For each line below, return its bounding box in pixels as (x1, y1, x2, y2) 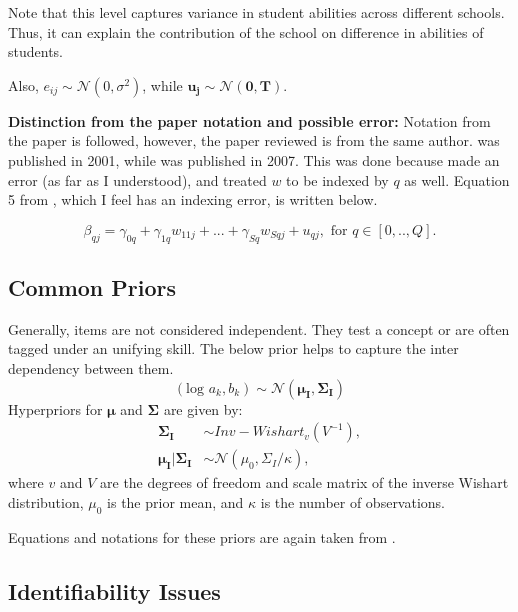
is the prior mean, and (107, 491, 244, 512)
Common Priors (8, 271, 177, 302)
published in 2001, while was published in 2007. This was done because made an (8, 149, 500, 170)
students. (8, 41, 63, 62)
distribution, (8, 491, 84, 512)
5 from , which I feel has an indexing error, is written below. (8, 189, 378, 210)
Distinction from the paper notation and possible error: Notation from (8, 110, 491, 131)
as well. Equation (404, 169, 510, 190)
